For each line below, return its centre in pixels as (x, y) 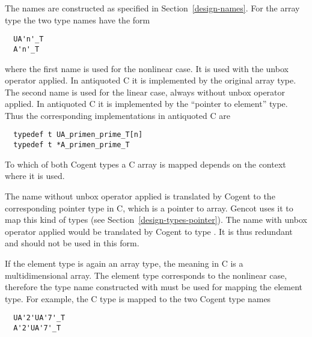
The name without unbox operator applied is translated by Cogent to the (140, 196)
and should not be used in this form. (72, 243)
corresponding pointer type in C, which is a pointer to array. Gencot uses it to (149, 208)
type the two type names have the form (78, 20)
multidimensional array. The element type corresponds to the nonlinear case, (146, 275)
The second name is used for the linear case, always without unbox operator (145, 92)
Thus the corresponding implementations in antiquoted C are (118, 115)
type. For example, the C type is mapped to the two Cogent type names (138, 298)
